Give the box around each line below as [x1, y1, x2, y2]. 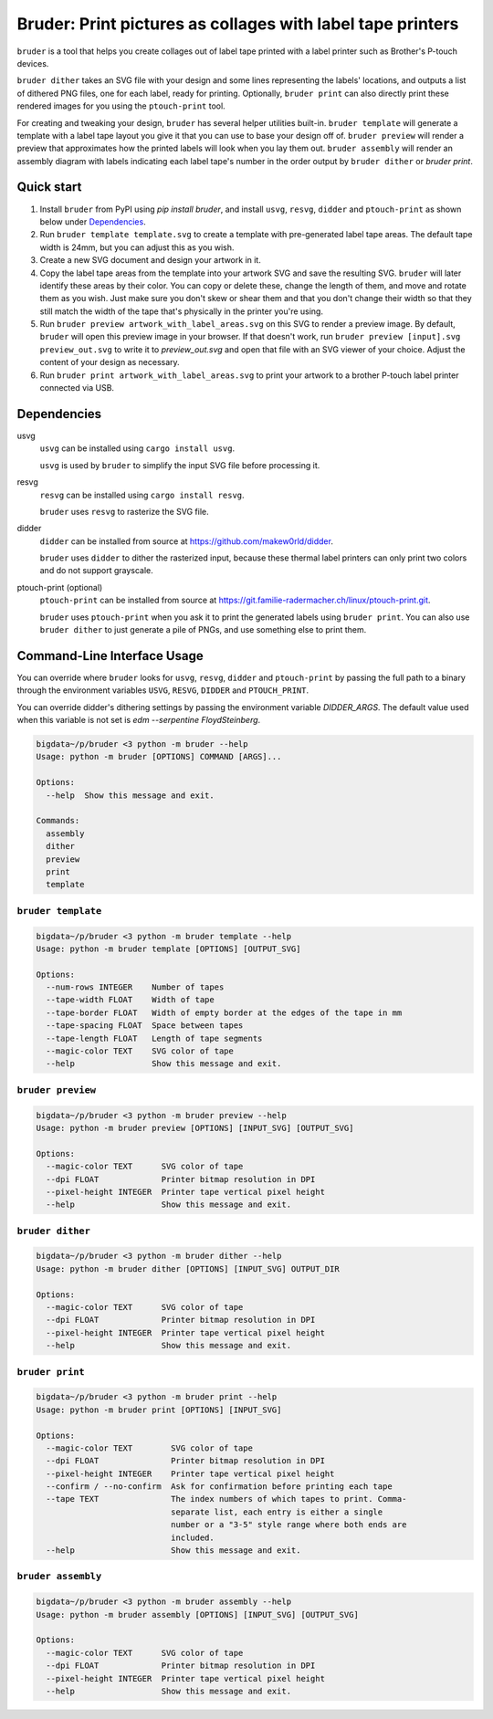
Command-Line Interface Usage [16, 648, 205, 664]
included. [170, 1532, 215, 1543]
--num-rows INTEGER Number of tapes [46, 982, 225, 992]
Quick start [16, 179, 82, 195]
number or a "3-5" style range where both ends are [170, 1520, 407, 1530]
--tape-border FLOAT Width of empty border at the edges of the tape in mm [46, 1007, 403, 1018]
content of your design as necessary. [39, 357, 180, 368]
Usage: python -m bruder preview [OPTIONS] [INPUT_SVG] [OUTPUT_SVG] [36, 1123, 354, 1133]
